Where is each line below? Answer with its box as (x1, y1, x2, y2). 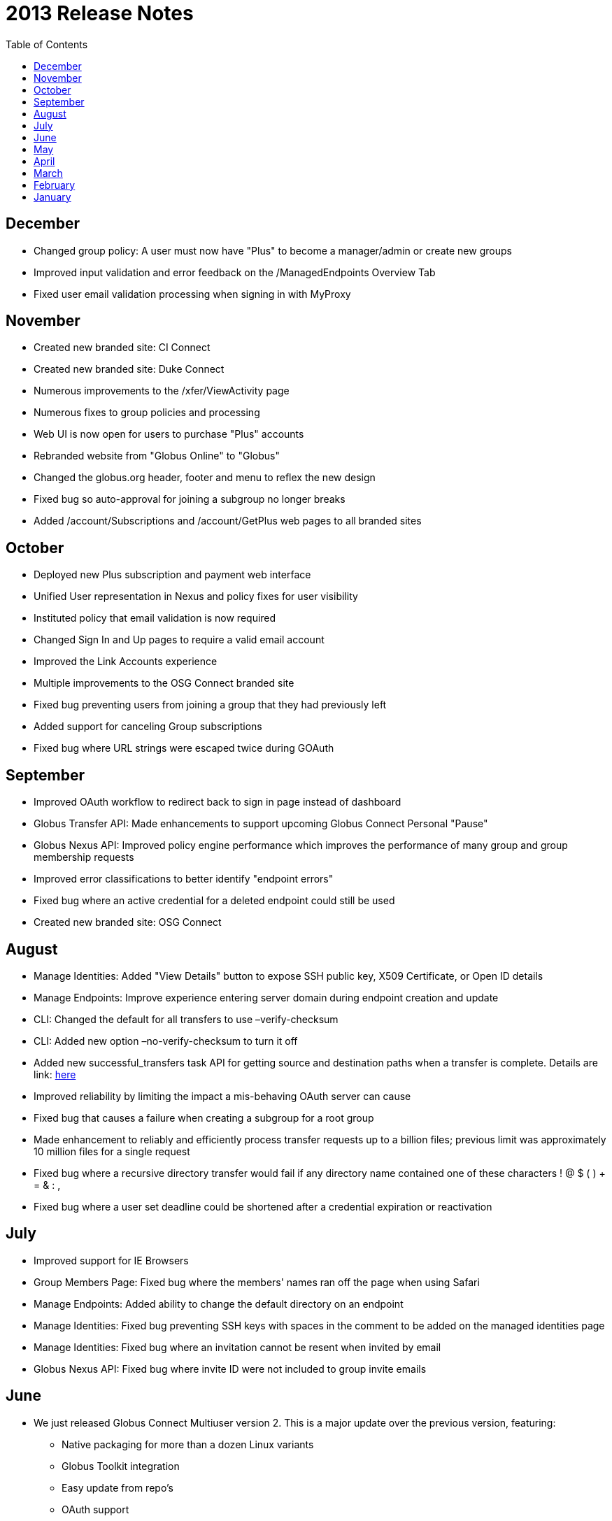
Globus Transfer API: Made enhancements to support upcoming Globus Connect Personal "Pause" (34, 817, 488, 830)
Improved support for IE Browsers (34, 1254, 189, 1266)
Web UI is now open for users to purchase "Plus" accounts (34, 428, 304, 441)
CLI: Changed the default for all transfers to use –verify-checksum (34, 1013, 339, 1025)
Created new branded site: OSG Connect (34, 916, 222, 929)
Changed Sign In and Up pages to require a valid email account (34, 634, 325, 646)
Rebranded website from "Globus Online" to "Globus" (34, 450, 280, 462)
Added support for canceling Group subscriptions (34, 720, 262, 733)
